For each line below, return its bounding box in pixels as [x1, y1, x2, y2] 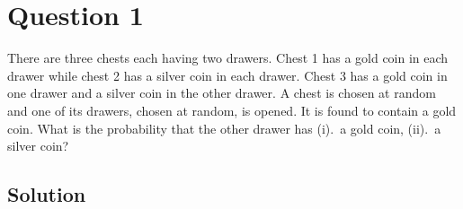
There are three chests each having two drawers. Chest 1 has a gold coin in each [7, 48, 449, 67]
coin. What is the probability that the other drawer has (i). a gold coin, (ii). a [7, 118, 441, 137]
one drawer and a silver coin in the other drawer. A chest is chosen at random [7, 83, 436, 102]
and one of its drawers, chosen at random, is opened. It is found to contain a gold [7, 100, 457, 119]
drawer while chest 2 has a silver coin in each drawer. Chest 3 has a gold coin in [7, 65, 448, 84]
